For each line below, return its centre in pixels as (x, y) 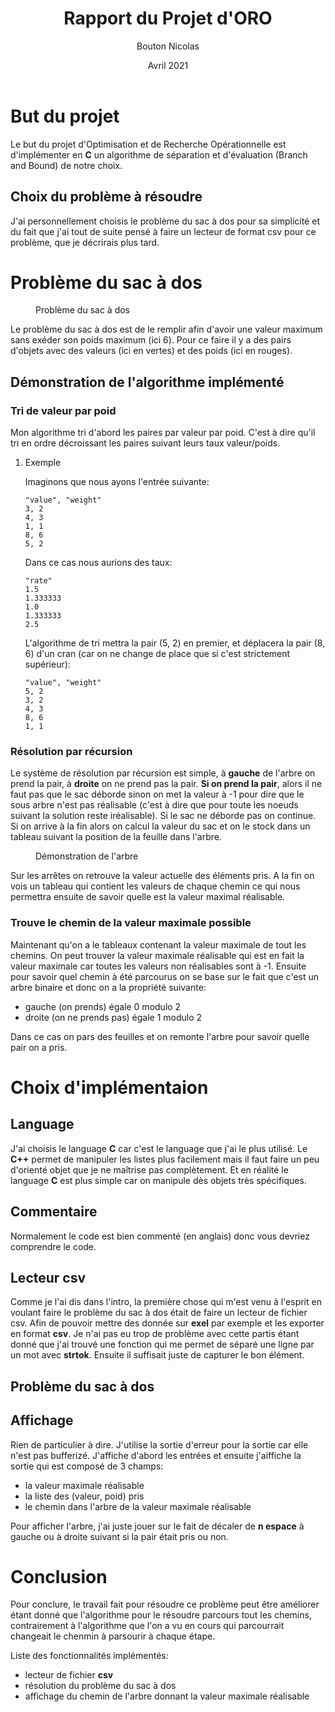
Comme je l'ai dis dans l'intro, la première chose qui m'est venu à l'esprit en (166, 1302)
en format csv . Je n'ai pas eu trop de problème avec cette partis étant (155, 1334)
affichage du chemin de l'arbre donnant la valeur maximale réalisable (167, 1696)
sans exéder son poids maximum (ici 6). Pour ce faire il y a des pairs (151, 340)
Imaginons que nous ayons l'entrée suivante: (117, 482)
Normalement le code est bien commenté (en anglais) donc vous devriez (160, 1236)
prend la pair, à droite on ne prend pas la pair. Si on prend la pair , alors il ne (166, 784)
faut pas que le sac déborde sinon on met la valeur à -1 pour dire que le (157, 794)
